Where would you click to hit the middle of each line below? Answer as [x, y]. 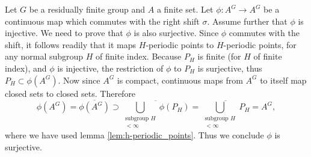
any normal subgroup [44, 56]
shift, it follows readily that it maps [71, 44]
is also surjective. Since [176, 33]
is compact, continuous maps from [180, 80]
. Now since [79, 80]
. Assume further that [247, 21]
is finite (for [219, 56]
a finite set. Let [185, 9]
